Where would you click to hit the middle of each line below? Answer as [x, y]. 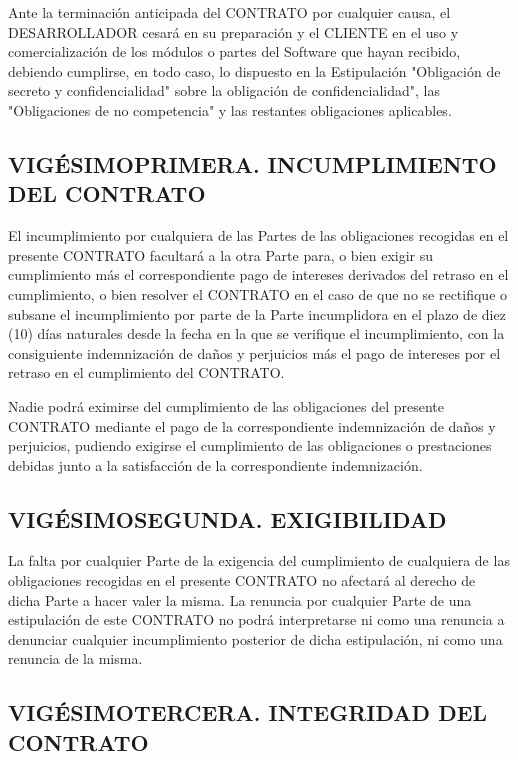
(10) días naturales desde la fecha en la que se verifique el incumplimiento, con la [256, 333]
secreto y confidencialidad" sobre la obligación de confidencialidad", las [224, 90]
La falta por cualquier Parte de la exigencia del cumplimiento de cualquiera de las [259, 560]
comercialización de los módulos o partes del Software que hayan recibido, [234, 51]
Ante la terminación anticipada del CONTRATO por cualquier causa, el [229, 12]
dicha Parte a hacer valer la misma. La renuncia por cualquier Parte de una [240, 599]
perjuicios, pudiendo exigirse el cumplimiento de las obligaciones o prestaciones [250, 445]
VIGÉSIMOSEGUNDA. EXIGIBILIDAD [227, 518]
